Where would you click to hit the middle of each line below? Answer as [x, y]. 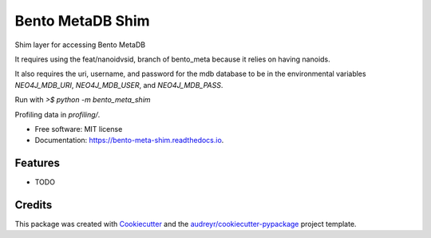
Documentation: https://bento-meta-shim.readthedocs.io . [129, 141]
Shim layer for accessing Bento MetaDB [80, 45]
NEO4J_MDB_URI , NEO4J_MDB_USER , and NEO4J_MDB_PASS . [119, 85]
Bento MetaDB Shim [83, 21]
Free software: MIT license [79, 129]
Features [37, 163]
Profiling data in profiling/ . [57, 114]
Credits [34, 205]
